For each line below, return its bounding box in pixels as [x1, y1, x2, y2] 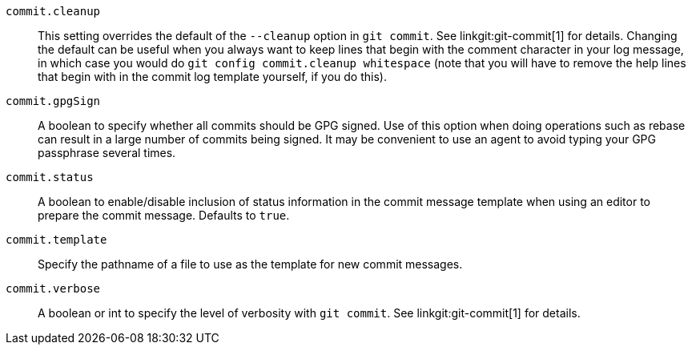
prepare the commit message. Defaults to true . [38, 208, 290, 222]
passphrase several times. [38, 146, 176, 159]
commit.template [6, 233, 107, 246]
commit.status [6, 171, 94, 184]
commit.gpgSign [6, 95, 101, 107]
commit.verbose [6, 282, 101, 295]
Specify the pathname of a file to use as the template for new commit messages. [38, 257, 463, 271]
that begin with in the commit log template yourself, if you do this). [38, 70, 387, 83]
